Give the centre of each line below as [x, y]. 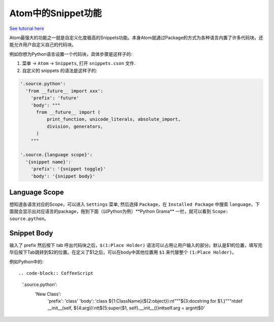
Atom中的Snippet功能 [56, 13]
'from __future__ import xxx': [64, 91]
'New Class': [48, 294]
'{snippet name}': [48, 162]
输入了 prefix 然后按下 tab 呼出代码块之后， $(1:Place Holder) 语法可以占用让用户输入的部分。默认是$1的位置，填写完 [136, 245]
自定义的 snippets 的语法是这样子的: [60, 70]
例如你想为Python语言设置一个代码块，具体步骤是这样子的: [71, 54]
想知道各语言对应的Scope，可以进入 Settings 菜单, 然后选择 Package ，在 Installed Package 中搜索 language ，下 [134, 204]
